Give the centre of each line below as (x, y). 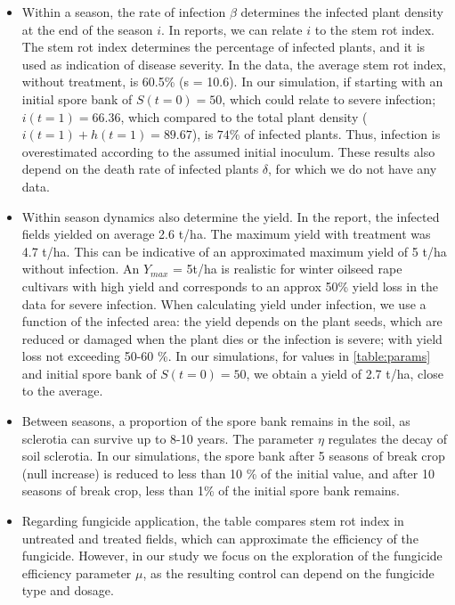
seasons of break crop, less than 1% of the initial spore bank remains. (211, 491)
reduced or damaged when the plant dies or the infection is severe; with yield (232, 338)
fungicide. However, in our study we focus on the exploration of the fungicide (232, 556)
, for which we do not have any (353, 169)
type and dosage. (68, 590)
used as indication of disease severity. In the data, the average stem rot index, (234, 64)
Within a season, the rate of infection (124, 12)
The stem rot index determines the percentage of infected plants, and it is (223, 47)
